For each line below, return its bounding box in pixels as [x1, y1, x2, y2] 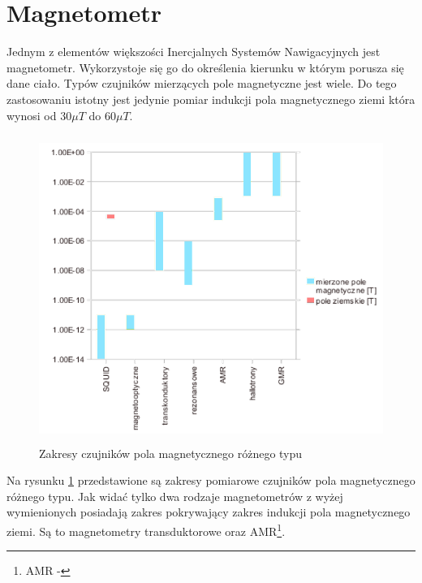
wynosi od [6, 106, 57, 123]
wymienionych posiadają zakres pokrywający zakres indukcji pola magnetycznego [6, 503, 411, 520]
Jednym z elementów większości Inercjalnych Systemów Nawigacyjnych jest [6, 43, 381, 60]
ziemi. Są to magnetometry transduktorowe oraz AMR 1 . [6, 520, 286, 539]
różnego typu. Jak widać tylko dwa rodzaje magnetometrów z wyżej [6, 487, 343, 504]
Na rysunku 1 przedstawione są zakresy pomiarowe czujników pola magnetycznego [6, 472, 416, 489]
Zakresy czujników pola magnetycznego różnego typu [39, 444, 303, 461]
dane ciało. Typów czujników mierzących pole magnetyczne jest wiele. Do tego [6, 75, 397, 92]
